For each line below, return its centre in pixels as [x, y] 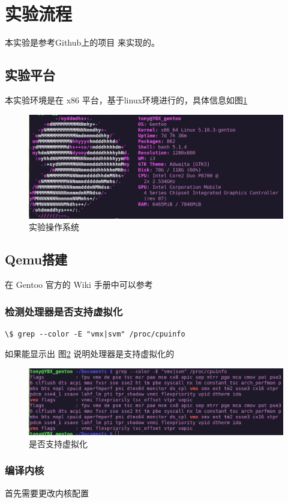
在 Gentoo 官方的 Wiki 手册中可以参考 [79, 284]
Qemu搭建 [36, 259]
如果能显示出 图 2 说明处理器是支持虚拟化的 [90, 354]
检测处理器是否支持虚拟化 [64, 311]
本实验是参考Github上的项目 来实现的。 [82, 42]
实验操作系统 [54, 227]
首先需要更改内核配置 [47, 492]
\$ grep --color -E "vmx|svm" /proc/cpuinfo [95, 334]
